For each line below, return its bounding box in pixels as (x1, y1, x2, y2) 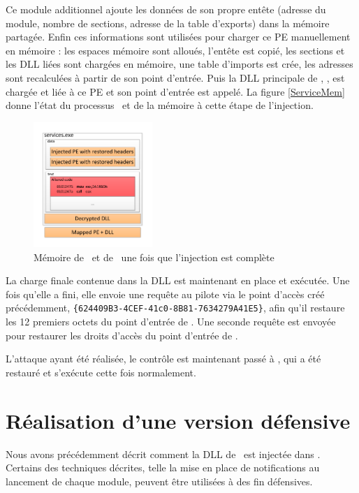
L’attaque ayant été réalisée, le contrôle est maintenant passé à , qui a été (6, 351, 321, 366)
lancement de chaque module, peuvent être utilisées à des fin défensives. (6, 473, 313, 488)
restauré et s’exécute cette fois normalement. (6, 365, 196, 379)
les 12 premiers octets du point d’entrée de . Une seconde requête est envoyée (6, 314, 336, 329)
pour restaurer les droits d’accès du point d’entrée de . (6, 328, 238, 342)
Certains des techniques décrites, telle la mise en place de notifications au (6, 460, 320, 475)
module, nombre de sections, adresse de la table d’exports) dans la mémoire (6, 15, 330, 30)
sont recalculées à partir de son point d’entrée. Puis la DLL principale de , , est (6, 70, 345, 84)
